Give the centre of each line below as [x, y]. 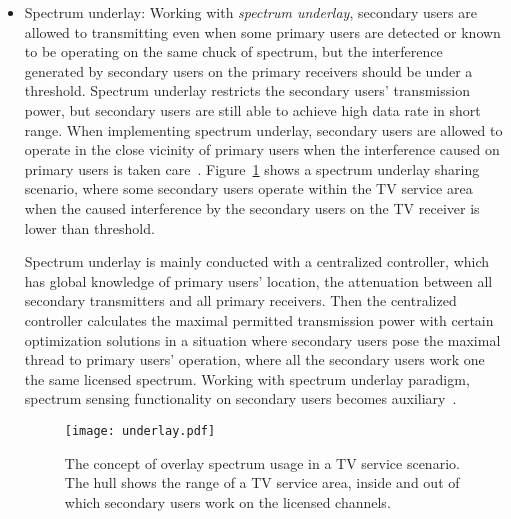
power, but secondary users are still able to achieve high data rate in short [252, 109]
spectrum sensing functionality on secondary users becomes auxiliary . [240, 398]
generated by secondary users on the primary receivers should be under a [248, 70]
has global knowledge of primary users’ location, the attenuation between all [258, 280]
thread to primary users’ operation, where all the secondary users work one [254, 359]
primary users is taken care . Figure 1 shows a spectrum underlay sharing [252, 168]
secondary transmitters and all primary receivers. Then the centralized [240, 300]
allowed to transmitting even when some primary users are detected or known [262, 31]
